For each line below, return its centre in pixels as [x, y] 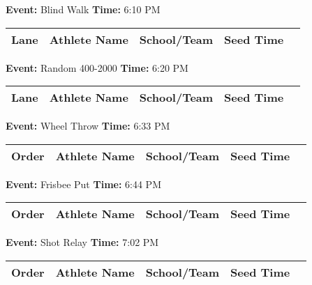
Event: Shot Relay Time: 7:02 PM [82, 242]
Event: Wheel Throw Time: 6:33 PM [88, 126]
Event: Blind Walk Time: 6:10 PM [83, 9]
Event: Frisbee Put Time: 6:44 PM [83, 184]
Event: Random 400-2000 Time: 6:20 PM [97, 67]
